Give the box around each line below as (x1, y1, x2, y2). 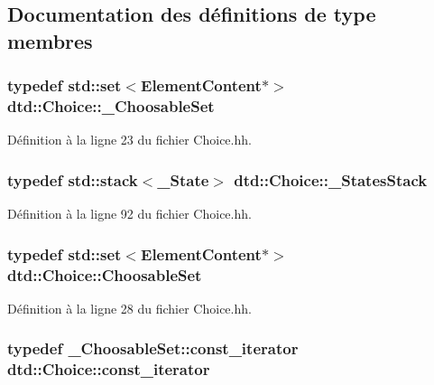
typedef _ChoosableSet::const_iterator (7, 337, 299, 360)
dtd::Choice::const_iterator (7, 358, 210, 380)
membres (7, 26, 93, 54)
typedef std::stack (7, 168, 138, 191)
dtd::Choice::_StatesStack (234, 168, 428, 191)
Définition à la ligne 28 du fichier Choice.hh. (7, 298, 252, 317)
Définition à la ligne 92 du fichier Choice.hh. (7, 204, 252, 223)
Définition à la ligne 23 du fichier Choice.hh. (7, 130, 252, 149)
